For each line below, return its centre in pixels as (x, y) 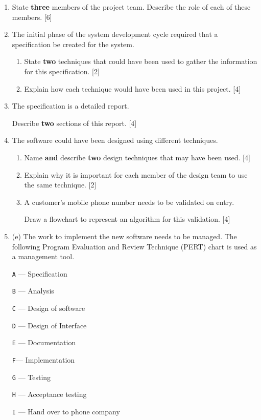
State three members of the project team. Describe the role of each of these (131, 7)
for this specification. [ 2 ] (62, 71)
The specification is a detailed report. (70, 106)
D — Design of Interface (49, 325)
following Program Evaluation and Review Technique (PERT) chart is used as (134, 246)
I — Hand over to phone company (66, 411)
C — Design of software (49, 308)
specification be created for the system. (73, 44)
